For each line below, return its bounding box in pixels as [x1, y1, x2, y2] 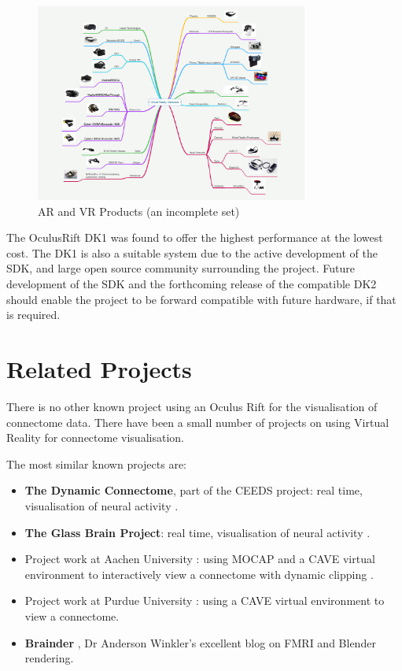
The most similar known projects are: [6, 455, 186, 472]
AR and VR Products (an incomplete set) [38, 202, 240, 219]
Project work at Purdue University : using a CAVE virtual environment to [24, 592, 385, 609]
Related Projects [6, 353, 192, 385]
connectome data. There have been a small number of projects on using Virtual [6, 413, 389, 430]
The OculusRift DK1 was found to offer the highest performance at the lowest [6, 229, 383, 246]
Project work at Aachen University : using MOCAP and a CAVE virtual [24, 551, 375, 567]
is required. [6, 306, 61, 323]
